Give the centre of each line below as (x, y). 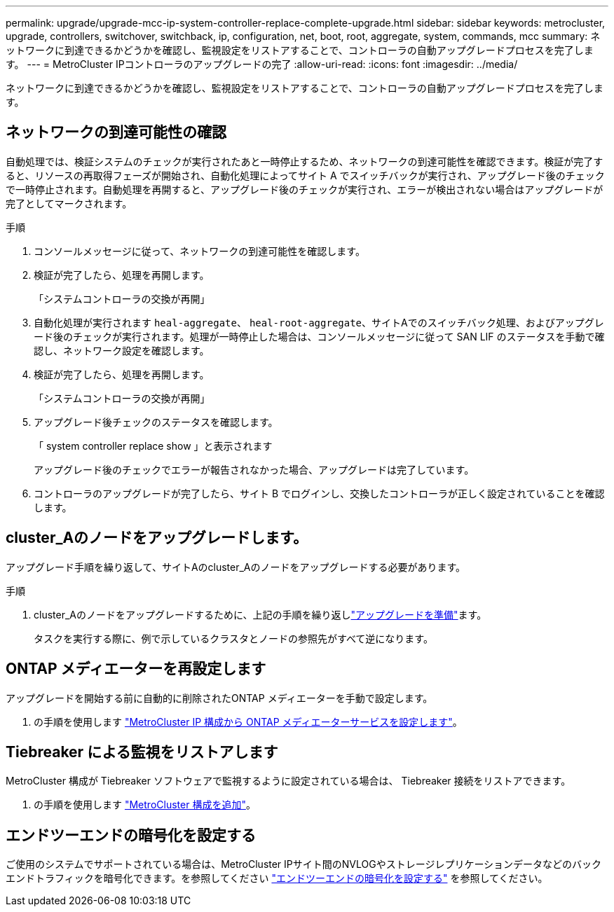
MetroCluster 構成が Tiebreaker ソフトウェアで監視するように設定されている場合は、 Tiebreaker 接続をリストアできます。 (288, 781)
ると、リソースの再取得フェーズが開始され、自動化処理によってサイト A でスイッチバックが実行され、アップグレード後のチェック (305, 175)
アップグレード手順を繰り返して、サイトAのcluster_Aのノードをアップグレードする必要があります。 (236, 567)
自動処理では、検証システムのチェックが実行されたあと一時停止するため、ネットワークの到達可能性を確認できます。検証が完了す (305, 161)
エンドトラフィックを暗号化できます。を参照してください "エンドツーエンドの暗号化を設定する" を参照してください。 (277, 878)
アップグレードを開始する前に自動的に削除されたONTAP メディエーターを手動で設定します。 (219, 698)
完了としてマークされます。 (69, 203)
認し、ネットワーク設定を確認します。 (122, 350)
